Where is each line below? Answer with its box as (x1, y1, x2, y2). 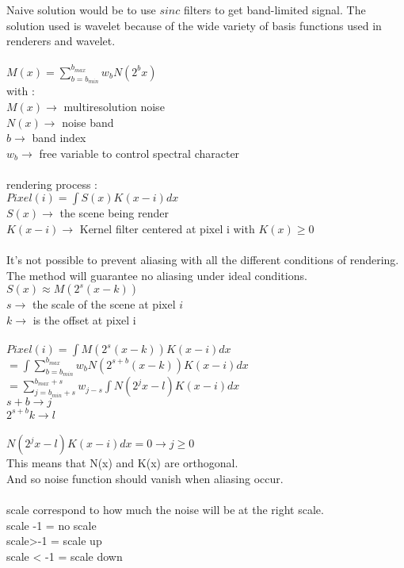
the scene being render (59, 205, 169, 221)
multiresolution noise (63, 98, 165, 114)
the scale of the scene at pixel (32, 296, 176, 313)
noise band (62, 113, 114, 130)
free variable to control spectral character (39, 144, 240, 161)
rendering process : (6, 175, 97, 192)
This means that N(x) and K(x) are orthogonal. (6, 455, 238, 471)
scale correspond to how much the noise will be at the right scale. (6, 501, 324, 518)
